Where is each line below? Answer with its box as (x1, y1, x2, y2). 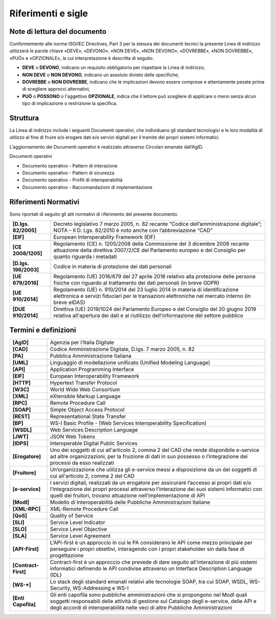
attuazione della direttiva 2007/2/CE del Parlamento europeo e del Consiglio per (53, 246, 246, 254)
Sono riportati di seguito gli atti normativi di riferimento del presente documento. (9, 211, 179, 217)
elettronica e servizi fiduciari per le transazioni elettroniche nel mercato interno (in (53, 293, 251, 300)
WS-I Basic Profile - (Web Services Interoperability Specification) (50, 419, 207, 426)
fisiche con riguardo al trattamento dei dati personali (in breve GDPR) (53, 279, 220, 286)
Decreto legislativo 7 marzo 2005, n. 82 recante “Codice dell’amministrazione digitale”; (53, 220, 262, 228)
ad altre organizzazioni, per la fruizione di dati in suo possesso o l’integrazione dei (50, 452, 248, 460)
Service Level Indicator (50, 519, 106, 526)
